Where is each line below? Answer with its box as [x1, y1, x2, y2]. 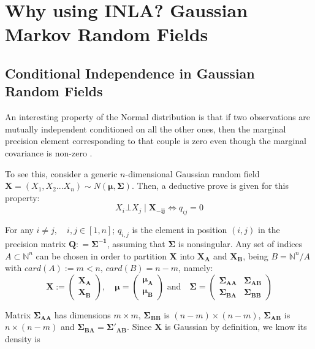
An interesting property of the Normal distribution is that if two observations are [5, 110, 311, 123]
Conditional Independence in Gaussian [5, 63, 255, 82]
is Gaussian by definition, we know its [165, 320, 307, 333]
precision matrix [5, 237, 66, 250]
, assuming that [107, 237, 165, 250]
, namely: [178, 261, 213, 274]
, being [243, 249, 268, 262]
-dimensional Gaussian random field [125, 167, 260, 180]
